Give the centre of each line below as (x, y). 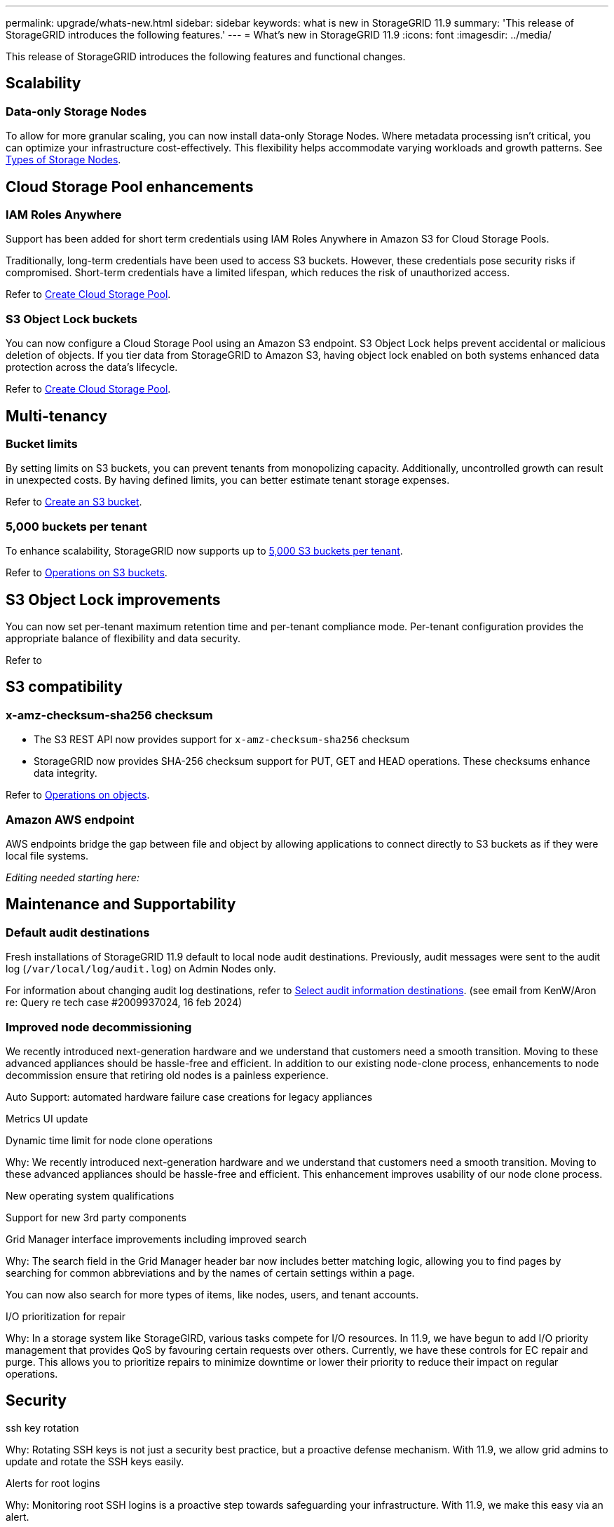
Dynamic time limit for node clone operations (109, 1140)
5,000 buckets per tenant (76, 526)
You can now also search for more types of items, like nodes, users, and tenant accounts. (212, 1294)
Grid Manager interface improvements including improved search (156, 1239)
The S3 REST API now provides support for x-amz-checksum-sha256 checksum (222, 740)
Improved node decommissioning (99, 1027)
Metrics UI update (47, 1118)
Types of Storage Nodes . (63, 160)
